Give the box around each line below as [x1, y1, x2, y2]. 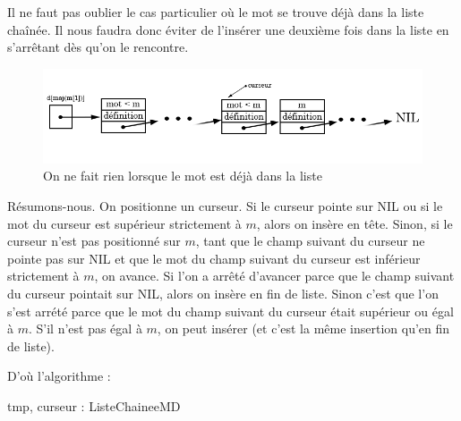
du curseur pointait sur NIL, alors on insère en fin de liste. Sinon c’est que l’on [7, 283, 439, 302]
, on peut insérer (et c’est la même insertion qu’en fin [157, 319, 450, 338]
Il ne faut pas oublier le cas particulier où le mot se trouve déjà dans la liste [7, 3, 424, 21]
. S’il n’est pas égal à [28, 319, 142, 338]
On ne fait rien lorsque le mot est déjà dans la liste [43, 166, 322, 185]
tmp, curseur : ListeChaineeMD [7, 396, 181, 415]
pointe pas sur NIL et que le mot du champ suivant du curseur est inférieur [7, 248, 421, 267]
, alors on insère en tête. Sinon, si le [256, 214, 453, 232]
